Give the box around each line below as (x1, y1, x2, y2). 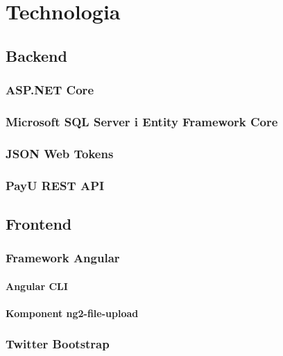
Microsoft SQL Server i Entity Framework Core (6, 112, 278, 130)
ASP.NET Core (6, 81, 94, 99)
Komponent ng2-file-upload (6, 305, 139, 320)
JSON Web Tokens (6, 144, 114, 162)
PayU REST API (6, 176, 105, 194)
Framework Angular (6, 249, 120, 266)
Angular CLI (6, 278, 68, 293)
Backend (6, 44, 67, 66)
